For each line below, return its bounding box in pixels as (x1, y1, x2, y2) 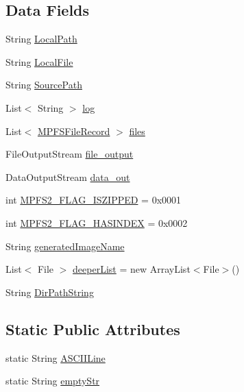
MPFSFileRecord (37, 123, 110, 138)
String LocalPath (5, 32, 77, 46)
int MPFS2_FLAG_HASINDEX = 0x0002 (5, 215, 188, 230)
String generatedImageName (5, 238, 125, 253)
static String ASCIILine (5, 350, 106, 365)
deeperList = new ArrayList (73, 262, 191, 276)
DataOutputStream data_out (5, 169, 130, 184)
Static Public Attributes (5, 318, 180, 339)
